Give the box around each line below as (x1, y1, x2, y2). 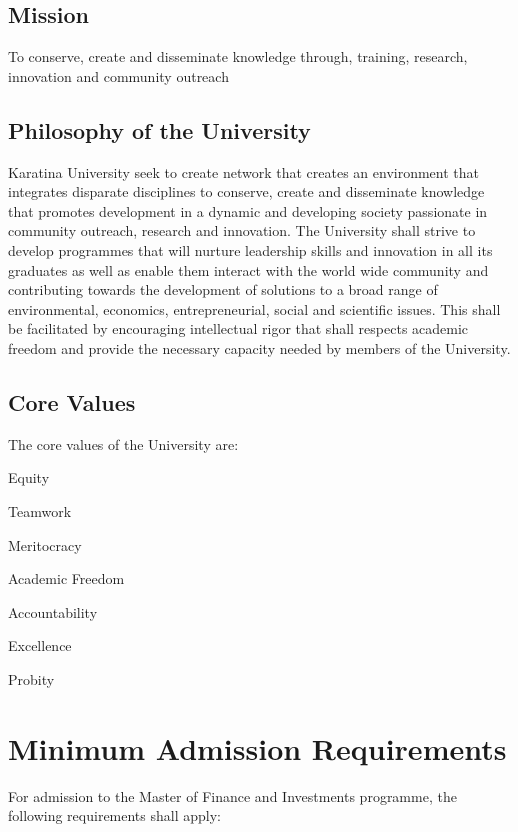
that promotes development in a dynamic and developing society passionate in (8, 200, 488, 221)
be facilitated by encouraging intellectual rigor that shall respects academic (8, 318, 469, 339)
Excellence (8, 635, 72, 656)
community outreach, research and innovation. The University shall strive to (8, 220, 476, 241)
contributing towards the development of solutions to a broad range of (8, 279, 438, 300)
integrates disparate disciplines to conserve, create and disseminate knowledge (8, 181, 485, 202)
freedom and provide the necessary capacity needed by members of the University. (8, 337, 511, 358)
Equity (8, 467, 50, 488)
